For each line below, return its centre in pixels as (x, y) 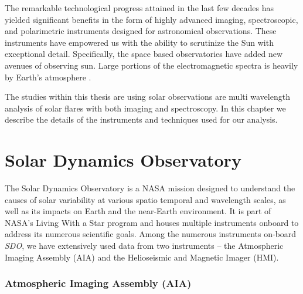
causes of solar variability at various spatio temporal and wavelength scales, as (145, 199)
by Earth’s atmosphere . (48, 77)
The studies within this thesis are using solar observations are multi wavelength (147, 97)
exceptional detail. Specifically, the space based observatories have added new (144, 54)
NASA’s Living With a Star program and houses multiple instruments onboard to (152, 222)
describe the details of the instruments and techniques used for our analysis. (141, 119)
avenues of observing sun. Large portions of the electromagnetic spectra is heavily (151, 65)
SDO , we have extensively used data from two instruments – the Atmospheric (144, 246)
